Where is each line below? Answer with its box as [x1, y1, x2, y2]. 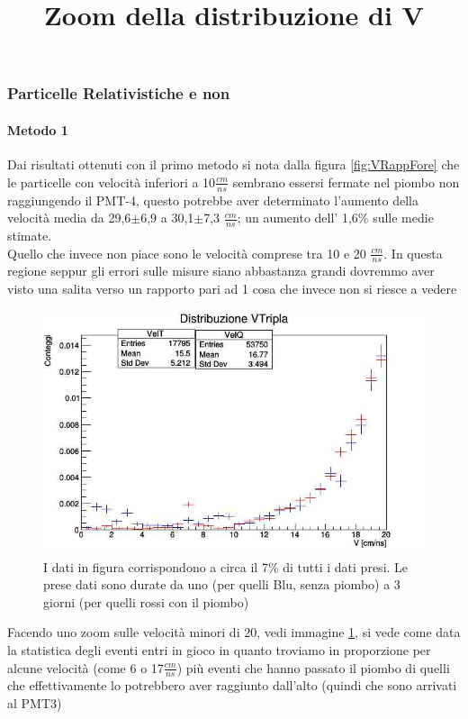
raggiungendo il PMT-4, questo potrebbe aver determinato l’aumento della [7, 190, 419, 209]
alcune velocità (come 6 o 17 [7, 658, 164, 677]
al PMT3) [7, 693, 62, 712]
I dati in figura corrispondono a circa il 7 [43, 557, 268, 576]
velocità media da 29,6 [7, 208, 131, 227]
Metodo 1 [7, 120, 68, 139]
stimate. [7, 225, 52, 244]
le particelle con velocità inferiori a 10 [7, 172, 216, 191]
